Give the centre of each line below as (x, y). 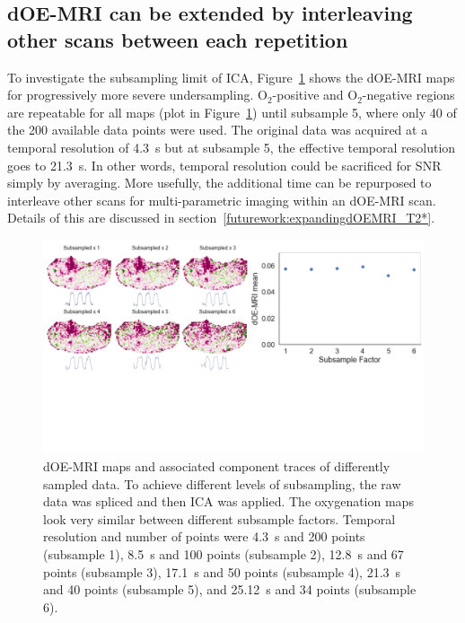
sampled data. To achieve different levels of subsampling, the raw (222, 483)
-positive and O (315, 95)
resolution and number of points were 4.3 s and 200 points (204, 536)
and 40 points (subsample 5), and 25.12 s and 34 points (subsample (230, 589)
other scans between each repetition (178, 39)
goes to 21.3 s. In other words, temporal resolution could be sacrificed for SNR (224, 165)
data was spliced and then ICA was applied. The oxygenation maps (228, 501)
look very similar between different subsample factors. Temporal (219, 518)
